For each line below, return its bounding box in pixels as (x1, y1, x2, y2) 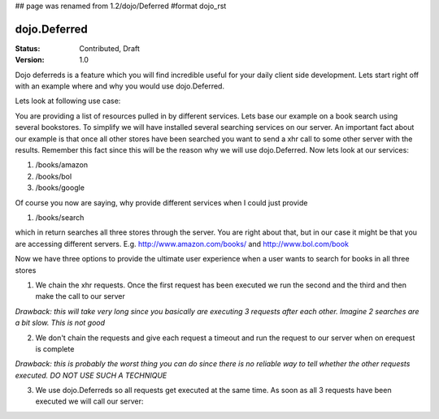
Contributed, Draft (79, 43, 140, 53)
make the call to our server (35, 292, 125, 301)
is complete (35, 343, 75, 353)
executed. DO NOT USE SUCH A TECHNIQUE (15, 370, 167, 380)
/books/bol (35, 171, 72, 181)
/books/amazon (35, 160, 89, 170)
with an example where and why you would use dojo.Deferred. (15, 81, 225, 91)
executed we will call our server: (35, 396, 144, 406)
